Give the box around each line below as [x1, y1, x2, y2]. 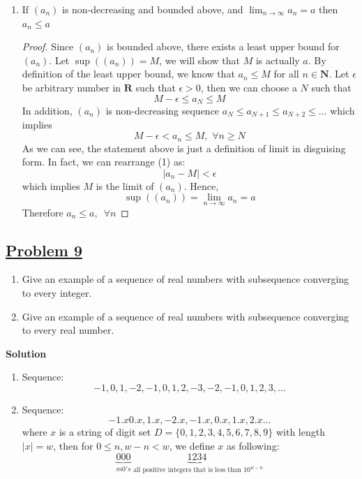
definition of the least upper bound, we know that [22, 66, 235, 81]
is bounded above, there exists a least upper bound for [107, 39, 340, 54]
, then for [53, 439, 93, 453]
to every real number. [22, 323, 114, 337]
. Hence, [183, 178, 219, 193]
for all [273, 66, 299, 81]
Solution [6, 346, 47, 360]
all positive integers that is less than [133, 466, 241, 474]
